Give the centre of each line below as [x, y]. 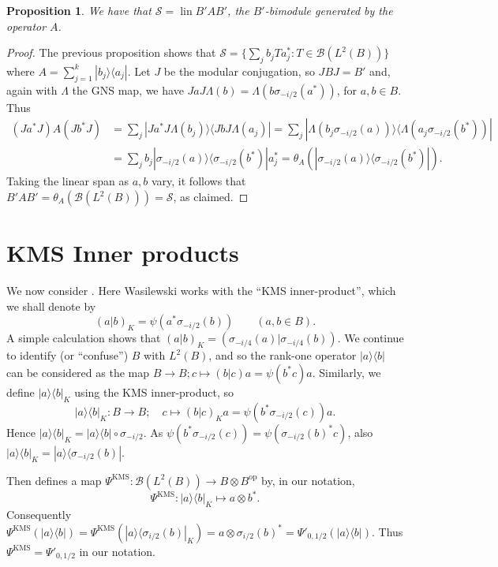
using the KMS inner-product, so [154, 392]
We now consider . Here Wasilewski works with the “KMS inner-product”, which [201, 291]
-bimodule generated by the [329, 10]
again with [32, 90]
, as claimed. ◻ [211, 197]
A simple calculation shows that [84, 338]
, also [360, 432]
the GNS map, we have [128, 90]
